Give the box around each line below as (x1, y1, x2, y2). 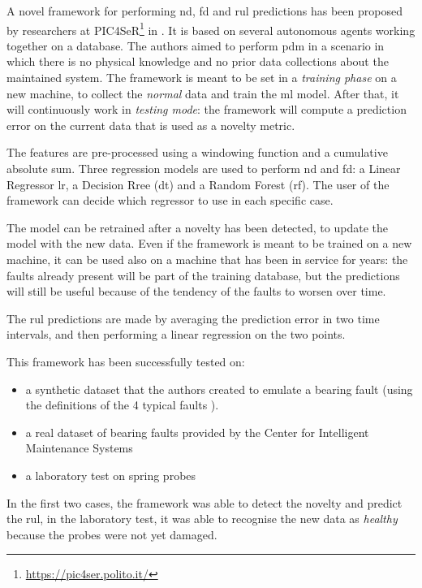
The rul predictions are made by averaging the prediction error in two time (6, 309, 380, 326)
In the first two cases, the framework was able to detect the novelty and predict (6, 494, 403, 511)
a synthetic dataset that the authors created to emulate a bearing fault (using (25, 380, 413, 397)
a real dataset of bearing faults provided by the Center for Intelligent (25, 423, 369, 440)
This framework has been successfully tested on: (6, 352, 245, 370)
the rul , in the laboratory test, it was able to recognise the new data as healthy (6, 510, 398, 527)
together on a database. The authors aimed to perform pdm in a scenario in (6, 37, 385, 54)
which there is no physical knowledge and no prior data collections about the (6, 53, 389, 70)
